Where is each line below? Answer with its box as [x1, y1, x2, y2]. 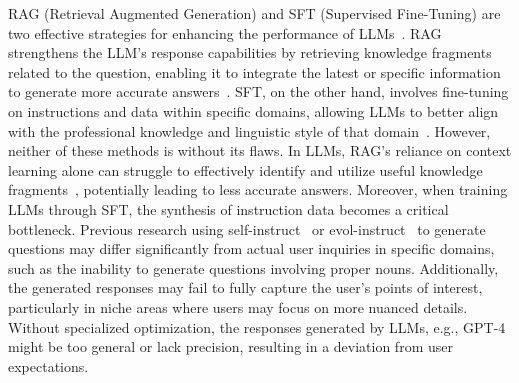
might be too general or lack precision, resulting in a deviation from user [8, 336, 453, 357]
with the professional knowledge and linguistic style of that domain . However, [8, 120, 491, 141]
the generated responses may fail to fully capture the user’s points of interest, [8, 277, 483, 298]
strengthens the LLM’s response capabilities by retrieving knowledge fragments [8, 42, 492, 63]
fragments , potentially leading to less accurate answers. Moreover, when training [8, 179, 508, 200]
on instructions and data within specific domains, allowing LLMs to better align [8, 100, 499, 121]
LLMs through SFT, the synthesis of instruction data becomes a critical [8, 198, 449, 219]
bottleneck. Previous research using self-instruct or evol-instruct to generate [8, 218, 486, 239]
